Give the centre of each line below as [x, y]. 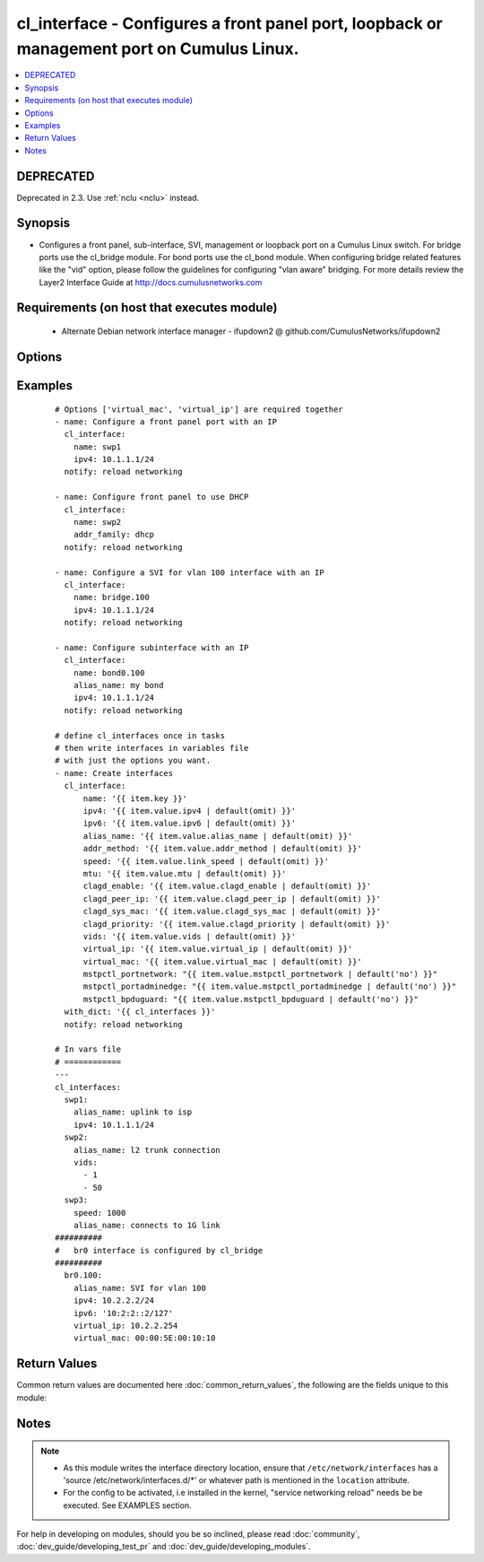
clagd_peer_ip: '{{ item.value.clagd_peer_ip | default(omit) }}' [232, 899]
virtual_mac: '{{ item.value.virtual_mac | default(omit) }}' [222, 961]
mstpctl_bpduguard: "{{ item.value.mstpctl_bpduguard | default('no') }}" [251, 999]
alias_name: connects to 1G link [147, 1225]
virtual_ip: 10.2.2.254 [125, 1326]
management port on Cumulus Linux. [158, 48]
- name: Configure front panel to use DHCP [152, 497]
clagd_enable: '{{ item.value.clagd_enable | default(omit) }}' [227, 886]
